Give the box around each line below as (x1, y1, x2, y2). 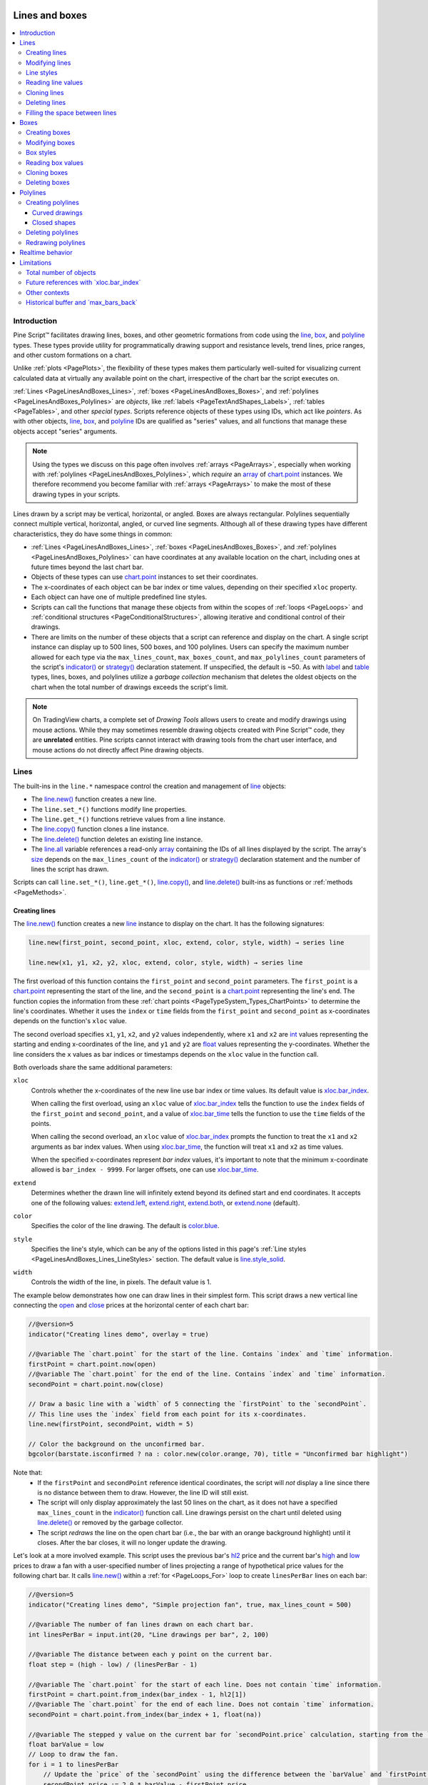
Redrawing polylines (26, 238, 86, 246)
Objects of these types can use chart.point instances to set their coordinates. (31, 573, 258, 581)
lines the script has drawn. (31, 865, 109, 873)
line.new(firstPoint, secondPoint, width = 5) (28, 1420, 194, 1428)
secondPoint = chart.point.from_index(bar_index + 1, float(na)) (28, 1710, 262, 1719)
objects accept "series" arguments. (13, 427, 118, 436)
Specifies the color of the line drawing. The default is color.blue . (31, 1222, 220, 1230)
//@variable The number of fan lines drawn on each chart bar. (28, 1621, 255, 1629)
